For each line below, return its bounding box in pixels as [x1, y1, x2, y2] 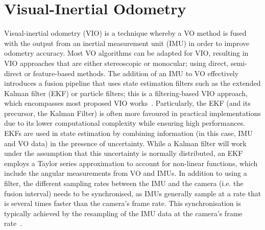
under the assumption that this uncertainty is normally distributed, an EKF [4, 148, 243, 158]
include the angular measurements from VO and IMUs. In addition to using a [4, 168, 247, 178]
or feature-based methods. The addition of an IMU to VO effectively [24, 67, 239, 78]
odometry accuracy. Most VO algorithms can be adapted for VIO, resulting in [4, 48, 249, 58]
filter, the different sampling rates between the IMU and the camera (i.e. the [4, 178, 244, 189]
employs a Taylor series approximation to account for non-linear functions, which [4, 157, 258, 168]
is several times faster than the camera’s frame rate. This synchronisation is [4, 198, 241, 209]
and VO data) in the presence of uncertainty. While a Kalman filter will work [4, 137, 247, 148]
